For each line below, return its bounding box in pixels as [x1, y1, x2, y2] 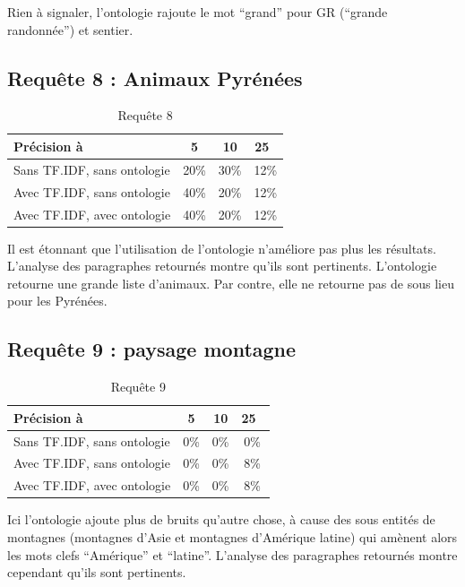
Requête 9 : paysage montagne [7, 335, 297, 363]
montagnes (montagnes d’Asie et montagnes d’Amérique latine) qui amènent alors [7, 528, 458, 546]
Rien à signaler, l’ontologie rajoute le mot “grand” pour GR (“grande [7, 3, 388, 21]
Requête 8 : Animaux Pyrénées [7, 64, 303, 91]
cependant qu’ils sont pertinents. [7, 563, 186, 582]
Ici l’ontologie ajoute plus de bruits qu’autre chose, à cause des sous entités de [7, 510, 435, 529]
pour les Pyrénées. [7, 291, 108, 310]
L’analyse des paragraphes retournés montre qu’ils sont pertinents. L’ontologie [7, 256, 437, 275]
